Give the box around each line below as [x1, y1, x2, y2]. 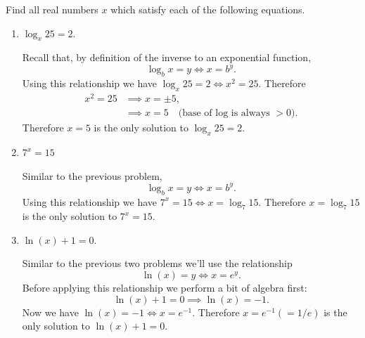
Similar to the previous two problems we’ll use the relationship [22, 256, 293, 271]
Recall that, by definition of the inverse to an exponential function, [22, 50, 312, 65]
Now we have [22, 304, 79, 319]
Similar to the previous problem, [22, 168, 162, 183]
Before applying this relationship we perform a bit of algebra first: [22, 280, 307, 295]
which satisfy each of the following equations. [110, 2, 305, 16]
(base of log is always [178, 108, 270, 119]
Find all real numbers [6, 2, 98, 16]
